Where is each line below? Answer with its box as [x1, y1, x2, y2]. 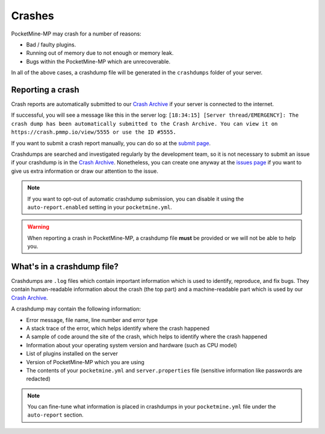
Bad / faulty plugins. [26, 41, 76, 48]
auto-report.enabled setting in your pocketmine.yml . [27, 203, 173, 211]
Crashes [11, 9, 54, 22]
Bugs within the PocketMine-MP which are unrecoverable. [26, 58, 171, 65]
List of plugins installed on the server [26, 350, 119, 358]
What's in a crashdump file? [11, 261, 119, 271]
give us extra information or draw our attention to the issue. [11, 167, 159, 175]
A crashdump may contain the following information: [11, 305, 141, 312]
